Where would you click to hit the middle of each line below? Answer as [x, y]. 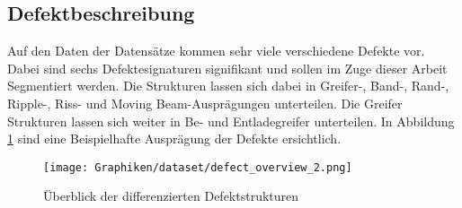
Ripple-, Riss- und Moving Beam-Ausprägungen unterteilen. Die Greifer [205, 103]
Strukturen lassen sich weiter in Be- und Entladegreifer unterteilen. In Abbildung [231, 121]
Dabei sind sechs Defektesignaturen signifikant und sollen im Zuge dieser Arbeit [227, 68]
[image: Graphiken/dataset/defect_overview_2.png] [198, 167]
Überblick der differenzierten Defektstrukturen [171, 196]
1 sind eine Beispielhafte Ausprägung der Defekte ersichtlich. [174, 139]
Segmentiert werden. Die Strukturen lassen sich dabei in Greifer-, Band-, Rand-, [228, 86]
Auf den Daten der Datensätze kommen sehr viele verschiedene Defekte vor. [216, 51]
